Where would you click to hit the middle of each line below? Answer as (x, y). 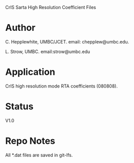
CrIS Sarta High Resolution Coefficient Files (51, 7)
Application (30, 72)
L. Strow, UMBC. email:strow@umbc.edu (48, 51)
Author (20, 28)
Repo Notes (30, 141)
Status (20, 107)
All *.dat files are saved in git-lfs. (39, 155)
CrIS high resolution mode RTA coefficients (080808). (61, 86)
